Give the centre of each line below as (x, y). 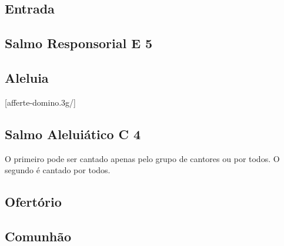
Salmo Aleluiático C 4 (73, 134)
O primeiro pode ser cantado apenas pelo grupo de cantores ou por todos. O (142, 158)
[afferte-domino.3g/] (40, 102)
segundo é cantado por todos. (58, 170)
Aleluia (27, 77)
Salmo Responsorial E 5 (79, 43)
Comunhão (38, 236)
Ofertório (33, 202)
